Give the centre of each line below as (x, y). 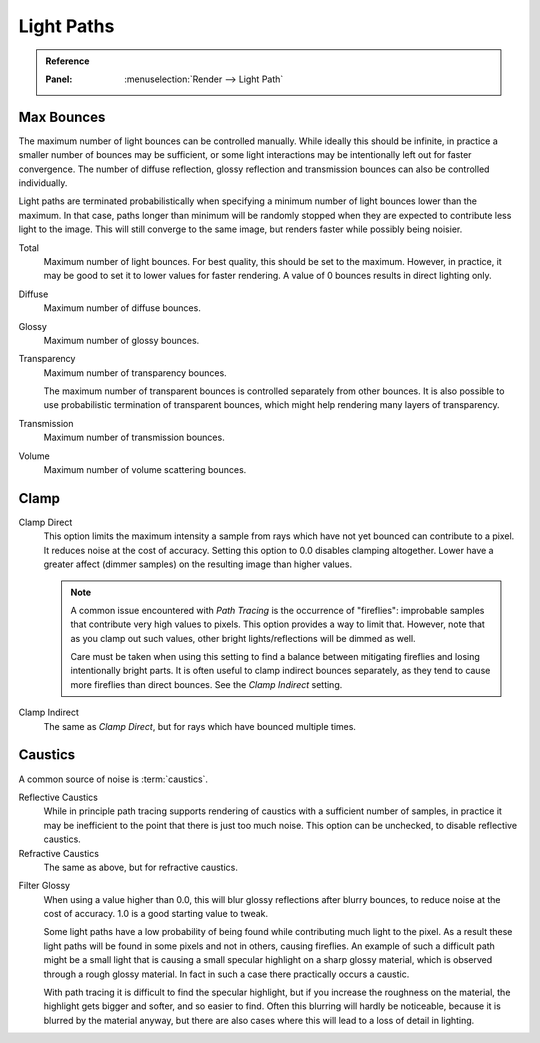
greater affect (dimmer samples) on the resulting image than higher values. (198, 564)
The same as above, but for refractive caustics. (141, 867)
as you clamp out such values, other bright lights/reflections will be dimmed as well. (243, 638)
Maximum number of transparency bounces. (135, 372)
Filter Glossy (44, 886)
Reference (67, 61)
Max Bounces (62, 116)
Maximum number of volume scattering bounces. (145, 470)
